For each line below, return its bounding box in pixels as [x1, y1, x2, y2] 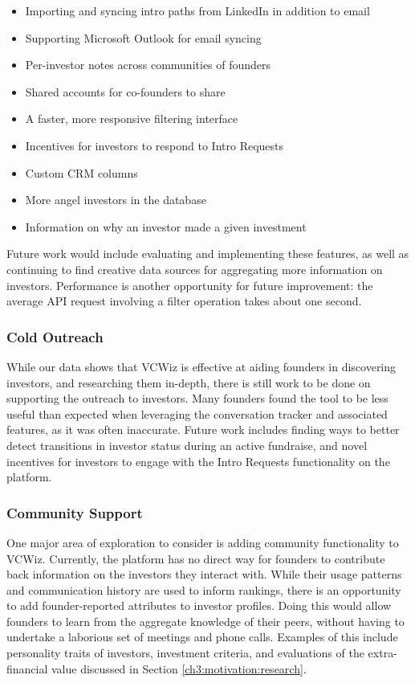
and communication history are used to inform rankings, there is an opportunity [6, 581, 401, 598]
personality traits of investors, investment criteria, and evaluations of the [6, 644, 364, 661]
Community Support [6, 502, 143, 522]
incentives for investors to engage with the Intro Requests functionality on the [6, 452, 390, 469]
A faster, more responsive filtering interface [25, 110, 238, 127]
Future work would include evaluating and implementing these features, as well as [6, 245, 409, 262]
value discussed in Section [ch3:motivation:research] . [51, 660, 307, 677]
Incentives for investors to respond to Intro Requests [25, 137, 284, 153]
